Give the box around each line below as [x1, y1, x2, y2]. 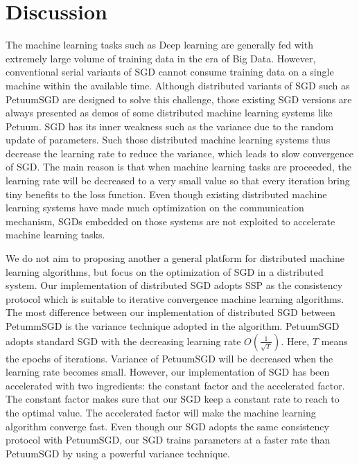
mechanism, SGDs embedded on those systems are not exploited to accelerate [6, 213, 335, 228]
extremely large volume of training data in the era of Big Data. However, [6, 51, 316, 65]
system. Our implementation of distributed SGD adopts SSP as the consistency [6, 278, 343, 292]
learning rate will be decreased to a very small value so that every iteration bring [6, 173, 350, 188]
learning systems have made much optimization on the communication [6, 200, 304, 215]
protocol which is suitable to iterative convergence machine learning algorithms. [6, 291, 344, 306]
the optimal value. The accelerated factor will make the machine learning [6, 405, 316, 419]
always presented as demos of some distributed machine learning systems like [6, 105, 333, 120]
